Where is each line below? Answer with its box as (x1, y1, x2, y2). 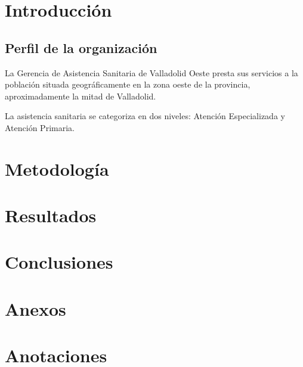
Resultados (5, 203, 97, 228)
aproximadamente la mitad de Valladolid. (5, 89, 156, 102)
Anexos (5, 296, 66, 321)
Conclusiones (5, 250, 113, 274)
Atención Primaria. (5, 121, 75, 133)
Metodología (5, 156, 109, 181)
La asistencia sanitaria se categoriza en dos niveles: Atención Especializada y (5, 110, 285, 122)
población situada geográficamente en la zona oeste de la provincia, (5, 78, 251, 91)
